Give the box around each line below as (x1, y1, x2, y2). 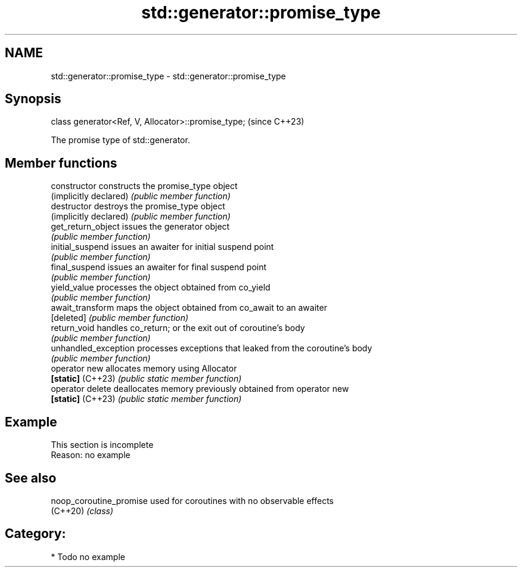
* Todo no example (51, 551, 125, 562)
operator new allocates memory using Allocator (51, 363, 237, 374)
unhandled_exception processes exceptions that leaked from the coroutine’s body (51, 343, 372, 354)
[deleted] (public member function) (51, 313, 189, 323)
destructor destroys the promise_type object (51, 201, 225, 212)
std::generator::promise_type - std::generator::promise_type (51, 70, 286, 81)
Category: (5, 526, 66, 542)
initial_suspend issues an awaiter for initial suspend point (51, 242, 274, 252)
